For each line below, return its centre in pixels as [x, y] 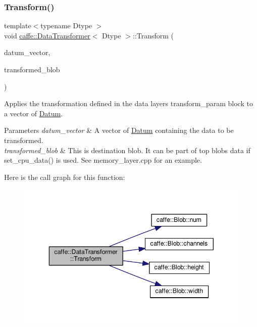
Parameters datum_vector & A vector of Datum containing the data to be [119, 130]
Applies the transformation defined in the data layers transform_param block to [128, 103]
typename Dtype [66, 26]
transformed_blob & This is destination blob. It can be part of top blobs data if [127, 150]
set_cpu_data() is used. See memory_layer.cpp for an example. [103, 160]
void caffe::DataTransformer [47, 35]
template [18, 26]
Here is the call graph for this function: [65, 177]
